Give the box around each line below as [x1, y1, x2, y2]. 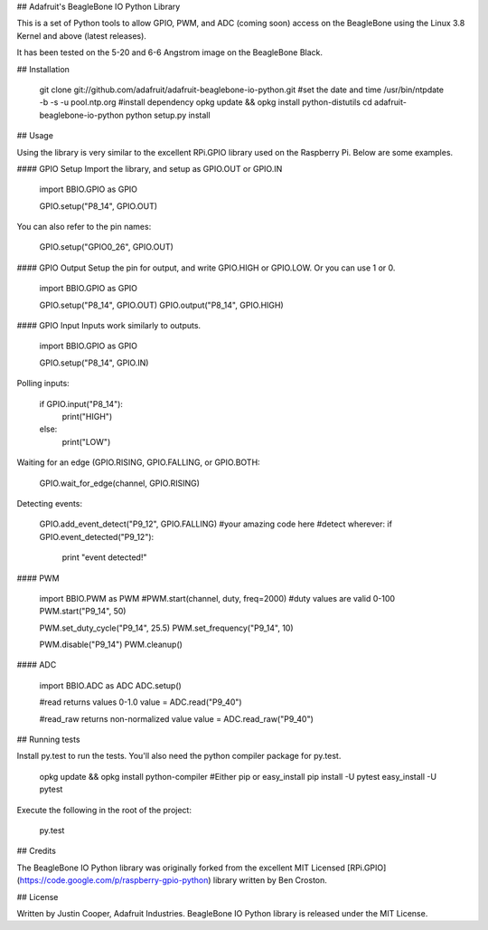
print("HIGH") [61, 411, 113, 422]
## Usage [16, 130, 54, 141]
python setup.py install [125, 109, 211, 120]
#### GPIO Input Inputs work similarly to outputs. [16, 320, 202, 331]
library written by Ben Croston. [212, 875, 327, 886]
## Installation [16, 63, 70, 74]
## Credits [16, 846, 56, 857]
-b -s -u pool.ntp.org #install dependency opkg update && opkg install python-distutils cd [39, 97, 372, 108]
